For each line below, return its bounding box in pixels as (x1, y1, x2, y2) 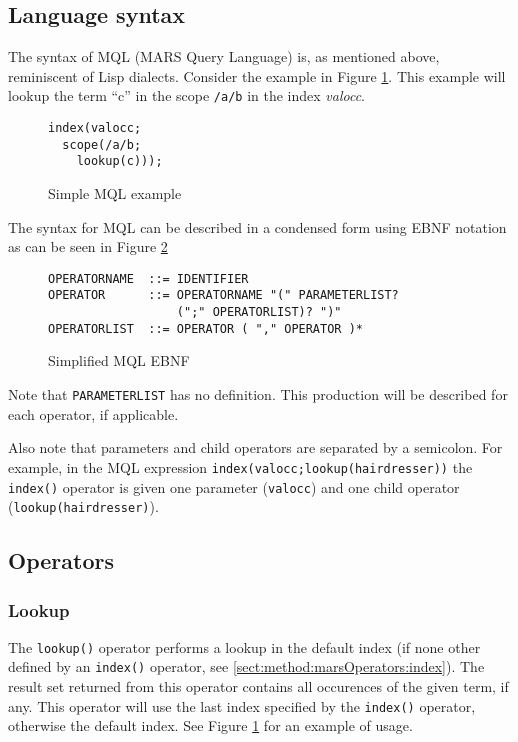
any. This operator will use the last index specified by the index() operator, (8, 695, 476, 716)
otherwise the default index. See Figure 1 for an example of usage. (8, 715, 413, 736)
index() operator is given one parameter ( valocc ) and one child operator (8, 476, 460, 497)
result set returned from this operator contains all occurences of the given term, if (8, 676, 509, 697)
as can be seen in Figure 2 (8, 236, 168, 257)
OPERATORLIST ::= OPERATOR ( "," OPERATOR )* (48, 321, 363, 336)
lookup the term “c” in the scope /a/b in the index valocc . (8, 85, 366, 106)
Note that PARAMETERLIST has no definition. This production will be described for (8, 384, 508, 405)
